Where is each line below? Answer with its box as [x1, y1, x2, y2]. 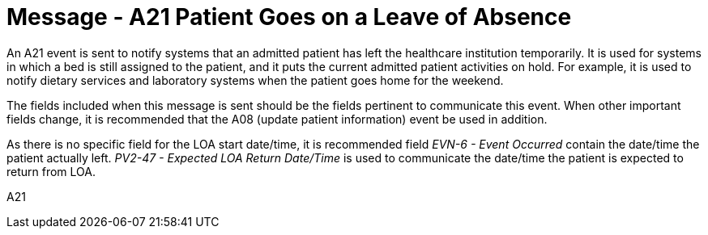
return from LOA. [6, 164, 96, 178]
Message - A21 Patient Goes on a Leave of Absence [6, 3, 572, 31]
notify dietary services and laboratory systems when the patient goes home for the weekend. [6, 73, 504, 87]
